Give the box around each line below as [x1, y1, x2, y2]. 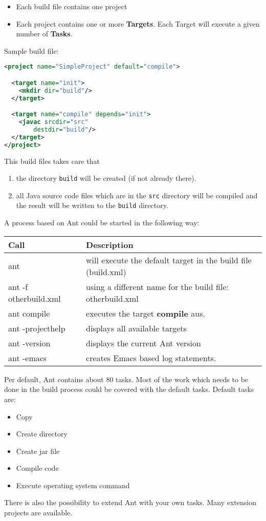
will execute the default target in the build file [86, 254, 252, 266]
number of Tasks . [16, 28, 73, 39]
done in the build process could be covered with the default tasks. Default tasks [4, 384, 254, 394]
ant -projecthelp [8, 322, 65, 334]
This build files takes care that [4, 155, 100, 166]
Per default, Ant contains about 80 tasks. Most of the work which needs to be [4, 373, 249, 384]
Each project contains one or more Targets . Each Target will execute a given [16, 18, 260, 29]
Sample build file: [4, 45, 59, 56]
